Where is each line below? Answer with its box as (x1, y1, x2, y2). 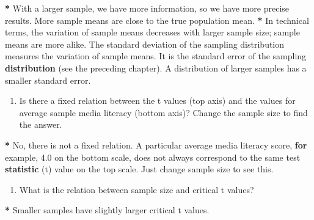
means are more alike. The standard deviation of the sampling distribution (5, 37, 285, 50)
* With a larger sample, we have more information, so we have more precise (5, 2, 290, 14)
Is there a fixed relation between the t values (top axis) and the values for (19, 94, 296, 107)
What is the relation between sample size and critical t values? (19, 183, 254, 196)
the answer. (19, 118, 62, 131)
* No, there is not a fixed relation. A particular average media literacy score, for (5, 138, 307, 151)
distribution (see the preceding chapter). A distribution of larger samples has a (5, 61, 307, 74)
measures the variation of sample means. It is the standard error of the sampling (5, 50, 307, 62)
